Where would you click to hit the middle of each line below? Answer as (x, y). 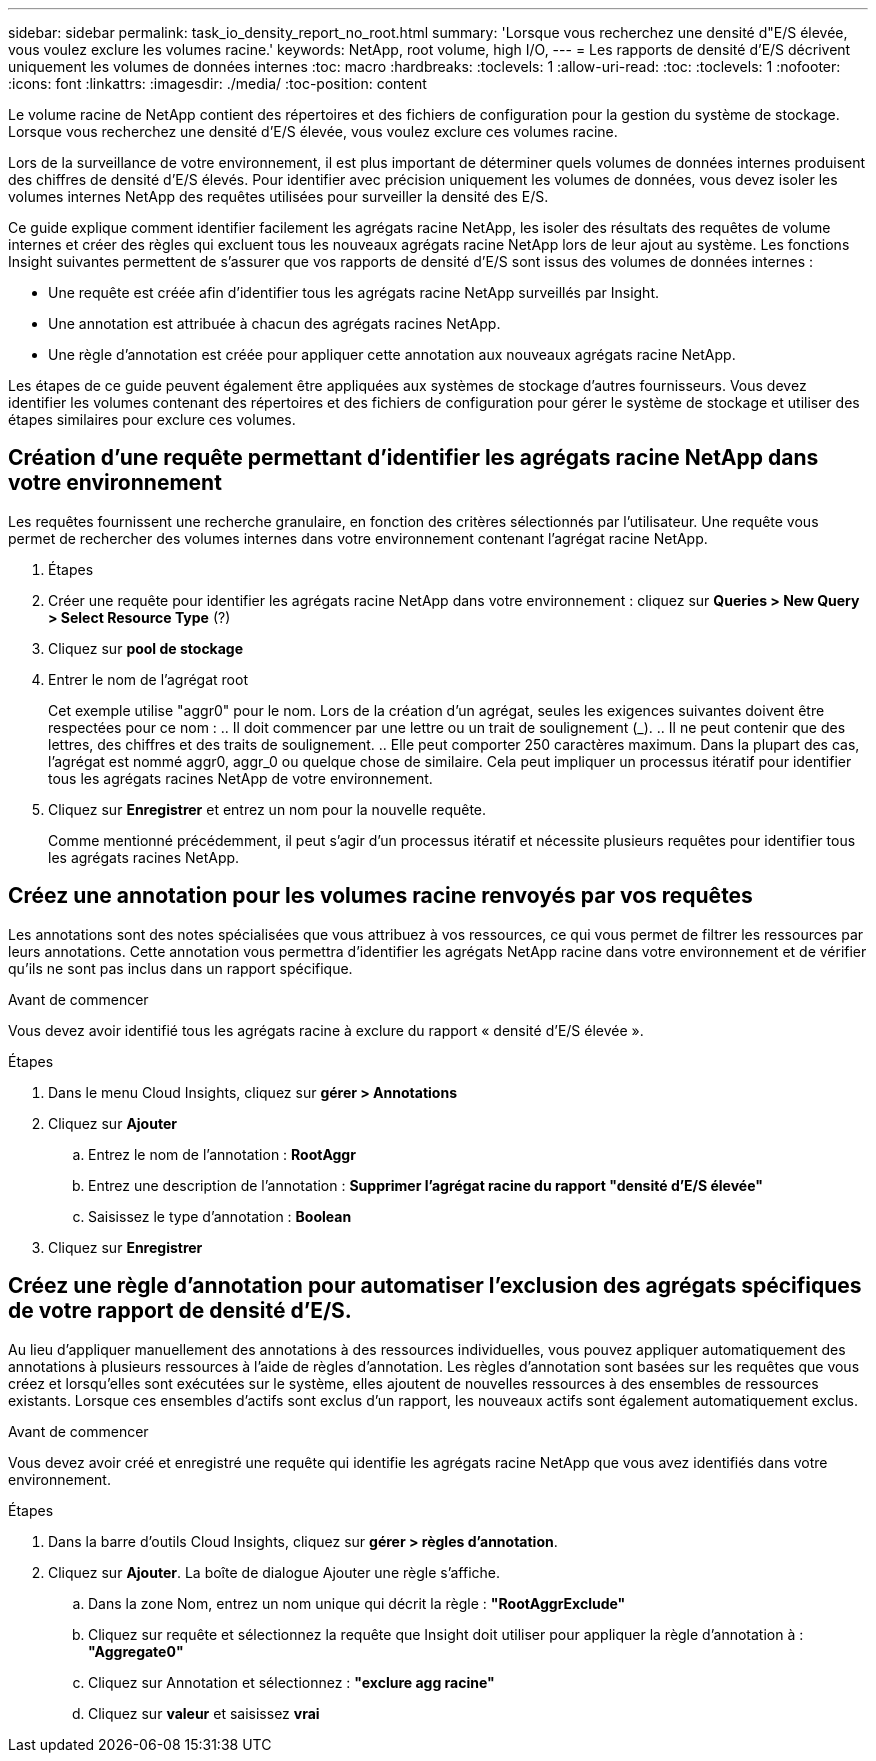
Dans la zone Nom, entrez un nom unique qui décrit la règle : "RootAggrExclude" (357, 1603)
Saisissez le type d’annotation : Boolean (220, 1216)
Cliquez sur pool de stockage (146, 648)
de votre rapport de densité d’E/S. (180, 1311)
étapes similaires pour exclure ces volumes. (152, 419)
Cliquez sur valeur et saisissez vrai (204, 1713)
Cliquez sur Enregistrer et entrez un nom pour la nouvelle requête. (267, 809)
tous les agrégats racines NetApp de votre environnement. (240, 778)
